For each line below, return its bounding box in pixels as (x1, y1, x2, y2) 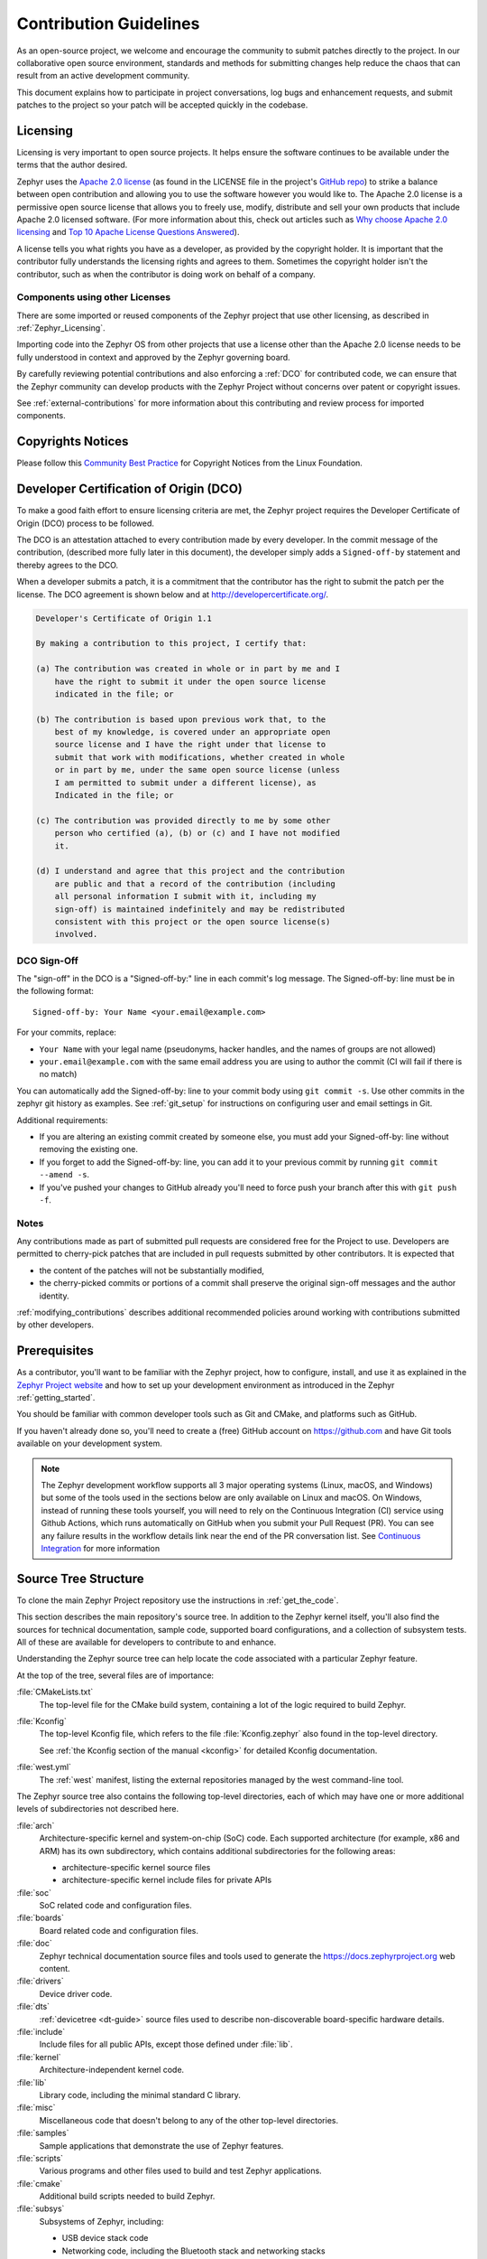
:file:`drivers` (16, 1975, 65, 1987)
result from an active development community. (16, 70, 190, 81)
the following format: (16, 986, 95, 997)
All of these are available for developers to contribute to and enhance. (16, 1636, 277, 1648)
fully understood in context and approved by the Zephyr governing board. (16, 352, 290, 362)
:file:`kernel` (16, 2051, 62, 2062)
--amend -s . (39, 1169, 90, 1180)
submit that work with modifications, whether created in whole (54, 752, 345, 763)
